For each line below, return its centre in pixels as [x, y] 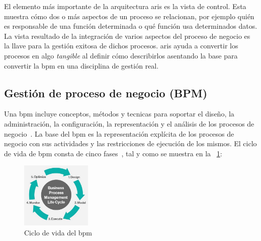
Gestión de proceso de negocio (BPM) [106, 93]
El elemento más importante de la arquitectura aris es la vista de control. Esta [125, 6]
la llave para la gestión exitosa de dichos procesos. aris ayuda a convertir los [121, 46]
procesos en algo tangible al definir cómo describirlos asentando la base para [121, 55]
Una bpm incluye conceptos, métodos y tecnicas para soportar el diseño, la [119, 114]
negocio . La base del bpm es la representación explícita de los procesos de [119, 133]
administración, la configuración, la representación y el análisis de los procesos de [129, 123]
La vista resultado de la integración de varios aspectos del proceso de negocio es [127, 36]
